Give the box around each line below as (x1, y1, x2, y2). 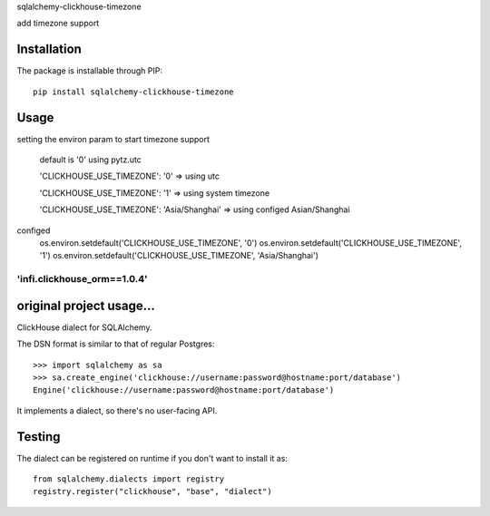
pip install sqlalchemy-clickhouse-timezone (33, 86, 235, 97)
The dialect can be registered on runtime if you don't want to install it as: (16, 453, 288, 463)
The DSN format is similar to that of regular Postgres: (16, 338, 215, 349)
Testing (16, 429, 61, 444)
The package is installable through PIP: (16, 65, 163, 76)
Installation (16, 42, 82, 57)
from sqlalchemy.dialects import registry (33, 474, 225, 484)
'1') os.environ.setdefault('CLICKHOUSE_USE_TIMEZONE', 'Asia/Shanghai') (39, 250, 319, 261)
